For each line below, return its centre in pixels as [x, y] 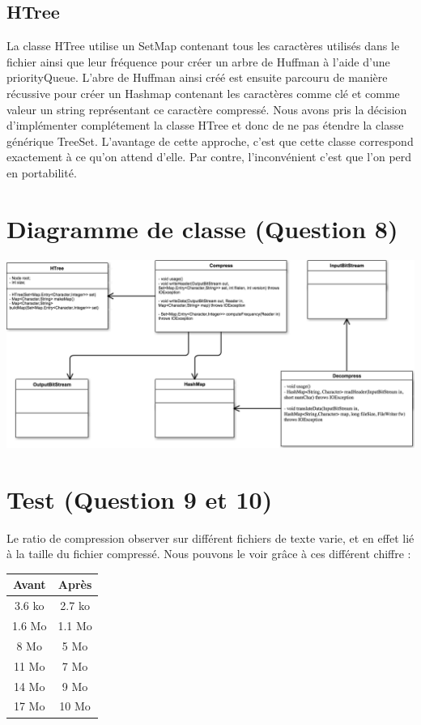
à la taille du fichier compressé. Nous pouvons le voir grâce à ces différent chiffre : [209, 554]
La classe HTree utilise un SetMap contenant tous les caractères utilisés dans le [203, 46]
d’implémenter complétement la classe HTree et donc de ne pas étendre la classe [205, 125]
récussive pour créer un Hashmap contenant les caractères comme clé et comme [203, 93]
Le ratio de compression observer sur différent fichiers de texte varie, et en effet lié [210, 537]
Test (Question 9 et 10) [140, 499]
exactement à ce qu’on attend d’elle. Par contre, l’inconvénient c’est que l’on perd [209, 157]
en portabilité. [42, 172]
